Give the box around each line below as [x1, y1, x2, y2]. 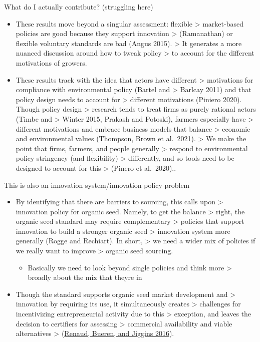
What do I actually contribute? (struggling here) [4, 2, 153, 12]
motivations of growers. [16, 57, 87, 68]
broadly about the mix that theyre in [28, 272, 142, 282]
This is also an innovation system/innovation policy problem [4, 179, 190, 190]
